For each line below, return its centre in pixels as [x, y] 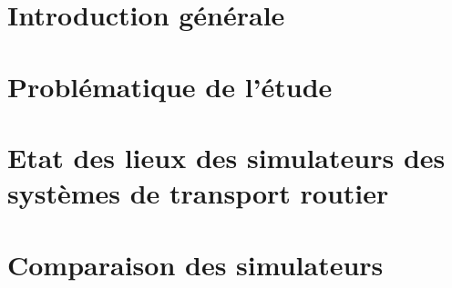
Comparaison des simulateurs [195, 264]
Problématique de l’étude [170, 86]
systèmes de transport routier [198, 193]
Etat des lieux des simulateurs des [226, 157]
